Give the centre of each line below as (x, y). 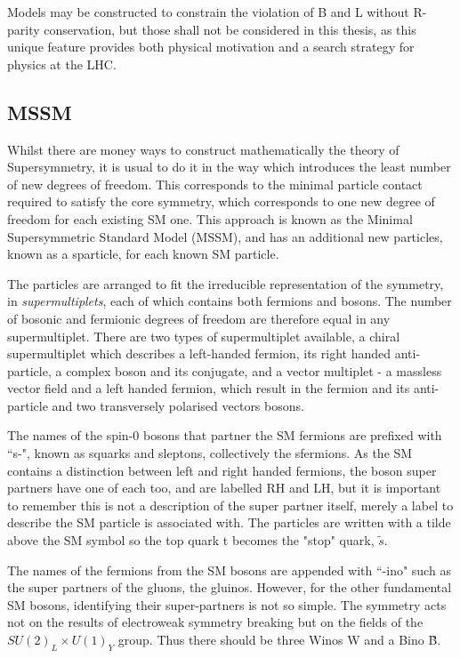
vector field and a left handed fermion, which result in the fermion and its (209, 388)
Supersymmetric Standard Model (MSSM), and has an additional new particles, (225, 236)
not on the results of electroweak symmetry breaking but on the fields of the (215, 622)
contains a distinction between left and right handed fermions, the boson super (222, 470)
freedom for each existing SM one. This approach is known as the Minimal (210, 218)
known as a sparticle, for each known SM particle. (143, 254)
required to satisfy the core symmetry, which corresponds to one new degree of (221, 201)
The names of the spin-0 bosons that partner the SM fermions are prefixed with (225, 435)
